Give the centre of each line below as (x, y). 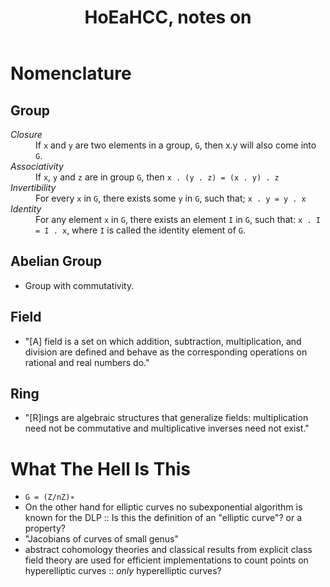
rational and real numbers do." (87, 362)
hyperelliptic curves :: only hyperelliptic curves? (123, 571)
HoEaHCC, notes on (168, 17)
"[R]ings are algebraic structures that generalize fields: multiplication (166, 418)
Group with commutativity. (79, 285)
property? (45, 528)
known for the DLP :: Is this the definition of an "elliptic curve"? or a (163, 518)
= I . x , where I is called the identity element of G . (141, 230)
